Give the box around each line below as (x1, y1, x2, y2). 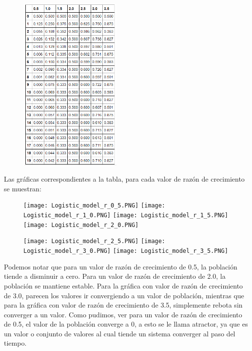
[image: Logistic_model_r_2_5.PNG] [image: (23, 238, 166, 245)
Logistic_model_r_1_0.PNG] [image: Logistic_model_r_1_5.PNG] (23, 212, 228, 219)
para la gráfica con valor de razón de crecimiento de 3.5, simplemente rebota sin (4, 300, 243, 310)
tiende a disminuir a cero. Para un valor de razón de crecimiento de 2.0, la (4, 271, 226, 281)
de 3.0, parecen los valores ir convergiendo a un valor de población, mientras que (4, 290, 244, 300)
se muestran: (4, 183, 41, 193)
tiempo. (4, 338, 27, 348)
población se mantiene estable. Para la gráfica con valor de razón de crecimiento (4, 280, 243, 290)
